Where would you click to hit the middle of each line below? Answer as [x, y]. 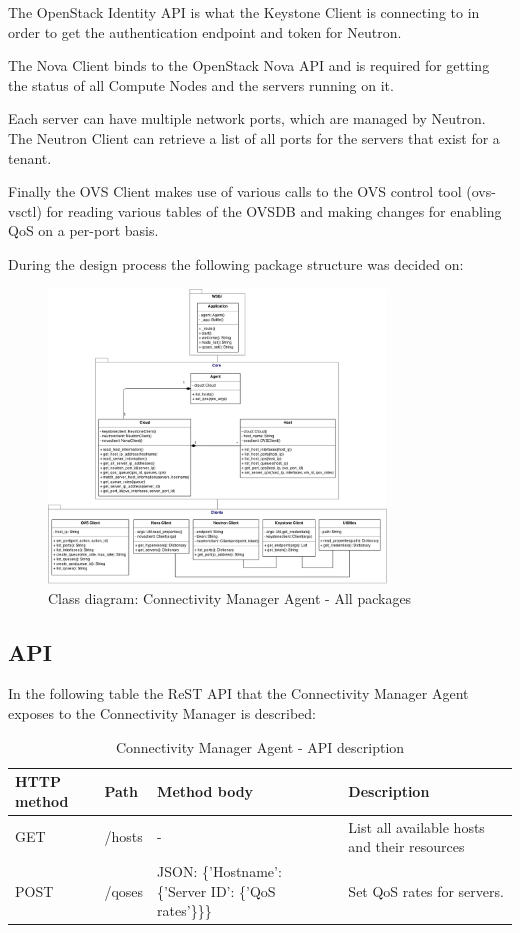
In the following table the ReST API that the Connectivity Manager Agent [238, 693]
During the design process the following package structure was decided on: [236, 263]
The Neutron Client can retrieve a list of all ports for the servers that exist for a [254, 137]
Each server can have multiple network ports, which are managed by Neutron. [247, 118]
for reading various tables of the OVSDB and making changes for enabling [274, 210]
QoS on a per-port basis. [83, 230]
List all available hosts [416, 826]
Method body [205, 790]
